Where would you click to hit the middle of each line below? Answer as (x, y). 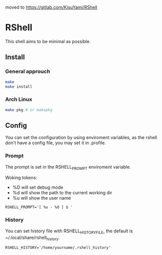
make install (19, 87)
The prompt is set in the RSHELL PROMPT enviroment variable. (68, 167)
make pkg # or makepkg (29, 110)
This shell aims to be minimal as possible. (48, 41)
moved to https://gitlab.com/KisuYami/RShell (51, 7)
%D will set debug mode (38, 187)
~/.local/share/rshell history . (33, 238)
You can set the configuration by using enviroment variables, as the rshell (81, 138)
